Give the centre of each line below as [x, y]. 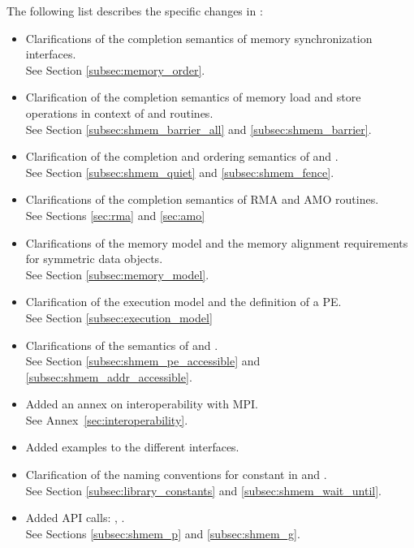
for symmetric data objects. [94, 259]
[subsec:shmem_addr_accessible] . [109, 376]
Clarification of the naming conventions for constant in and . [176, 475]
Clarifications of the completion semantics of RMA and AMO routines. [202, 199]
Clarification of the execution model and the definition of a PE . [183, 302]
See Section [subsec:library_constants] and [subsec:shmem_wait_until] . [203, 490]
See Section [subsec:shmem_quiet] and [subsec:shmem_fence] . [180, 172]
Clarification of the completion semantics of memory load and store [193, 97]
